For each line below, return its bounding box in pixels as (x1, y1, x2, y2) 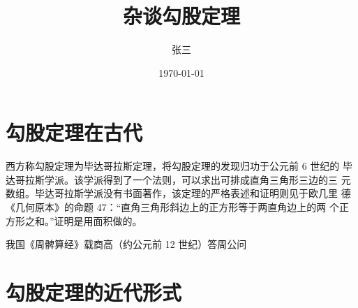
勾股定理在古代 (6, 118, 143, 147)
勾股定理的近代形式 (6, 278, 182, 306)
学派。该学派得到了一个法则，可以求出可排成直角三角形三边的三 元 (44, 172, 351, 186)
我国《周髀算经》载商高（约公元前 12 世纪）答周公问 (6, 237, 247, 251)
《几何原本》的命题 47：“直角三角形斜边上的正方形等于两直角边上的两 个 (6, 200, 339, 214)
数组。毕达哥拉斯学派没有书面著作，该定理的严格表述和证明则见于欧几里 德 (6, 186, 351, 200)
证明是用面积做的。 (54, 213, 142, 228)
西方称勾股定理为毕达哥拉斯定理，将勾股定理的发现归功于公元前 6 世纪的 (6, 159, 340, 173)
